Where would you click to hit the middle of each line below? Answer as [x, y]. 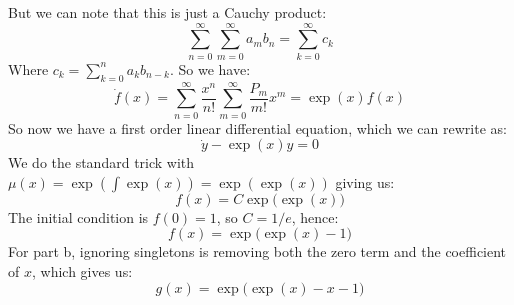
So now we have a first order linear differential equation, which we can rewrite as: [257, 127]
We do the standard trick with [101, 162]
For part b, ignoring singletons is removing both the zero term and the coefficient [257, 251]
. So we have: [210, 68]
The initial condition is [78, 216]
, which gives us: [82, 271]
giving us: [365, 181]
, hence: [315, 216]
